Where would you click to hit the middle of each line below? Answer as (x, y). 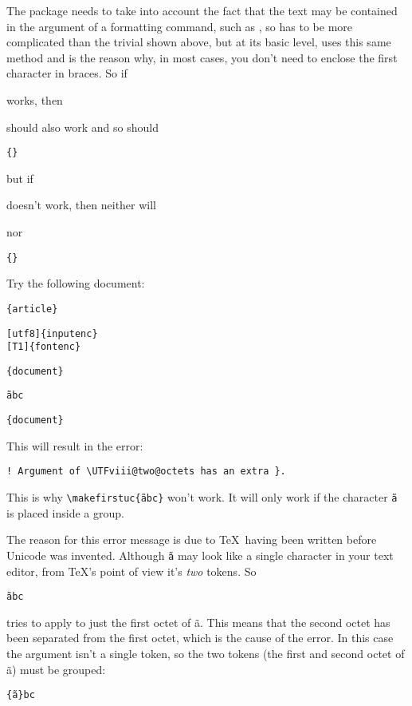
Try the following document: (76, 283)
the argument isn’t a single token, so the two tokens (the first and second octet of (206, 653)
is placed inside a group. (65, 512)
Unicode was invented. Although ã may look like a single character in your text (200, 555)
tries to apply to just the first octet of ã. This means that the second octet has (198, 622)
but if (20, 178)
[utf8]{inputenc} (52, 333)
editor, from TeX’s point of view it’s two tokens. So (131, 571)
